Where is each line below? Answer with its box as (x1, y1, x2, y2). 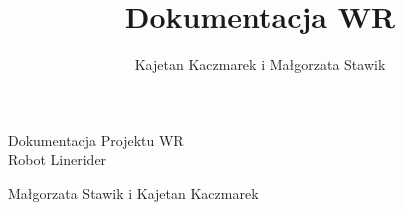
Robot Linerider (8, 149, 107, 170)
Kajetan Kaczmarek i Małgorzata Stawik (134, 54, 386, 75)
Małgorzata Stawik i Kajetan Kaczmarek (8, 182, 259, 203)
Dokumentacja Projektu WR (8, 129, 184, 150)
